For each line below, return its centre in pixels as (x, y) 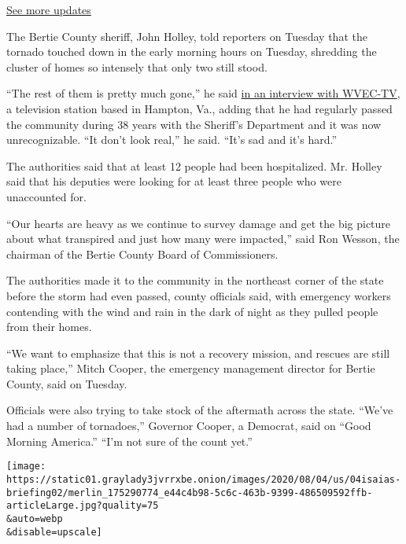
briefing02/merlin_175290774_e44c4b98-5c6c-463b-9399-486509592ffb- (190, 493)
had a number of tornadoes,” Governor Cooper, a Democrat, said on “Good (189, 426)
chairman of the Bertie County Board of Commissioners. (142, 254)
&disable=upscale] (54, 532)
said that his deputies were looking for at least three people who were (174, 181)
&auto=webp (35, 518)
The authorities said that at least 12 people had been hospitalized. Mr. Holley (194, 165)
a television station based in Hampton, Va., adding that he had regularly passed (199, 108)
